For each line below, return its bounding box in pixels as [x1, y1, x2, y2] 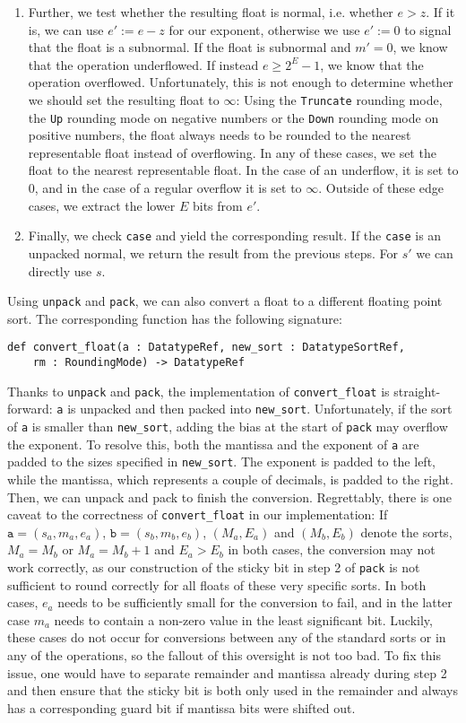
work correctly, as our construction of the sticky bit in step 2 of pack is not [7, 557, 420, 576]
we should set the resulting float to [28, 90, 220, 109]
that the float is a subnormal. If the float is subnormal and [28, 38, 351, 57]
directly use [28, 261, 92, 280]
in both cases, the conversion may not [228, 540, 436, 559]
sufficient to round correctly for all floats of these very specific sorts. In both [7, 575, 427, 594]
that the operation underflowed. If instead [28, 55, 259, 74]
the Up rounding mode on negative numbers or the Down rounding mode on [28, 108, 439, 126]
